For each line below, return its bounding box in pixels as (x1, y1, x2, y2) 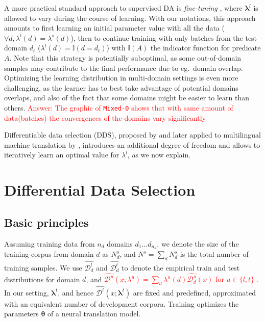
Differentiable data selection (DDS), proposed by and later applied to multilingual (4, 129, 261, 140)
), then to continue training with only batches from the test (70, 32, 257, 43)
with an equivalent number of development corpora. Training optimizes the (4, 298, 239, 309)
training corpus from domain (4, 249, 94, 259)
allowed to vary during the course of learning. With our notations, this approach (4, 12, 256, 23)
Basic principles (4, 214, 89, 230)
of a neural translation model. (47, 308, 141, 319)
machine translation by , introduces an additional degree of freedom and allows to (4, 139, 260, 150)
